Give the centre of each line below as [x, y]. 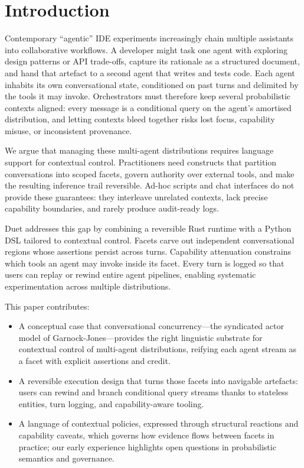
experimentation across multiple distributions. [88, 286]
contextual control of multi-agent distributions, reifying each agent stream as [158, 349]
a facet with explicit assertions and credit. [94, 360]
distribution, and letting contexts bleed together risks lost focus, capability [140, 119]
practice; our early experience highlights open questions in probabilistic [147, 446]
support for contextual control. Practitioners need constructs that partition [141, 162]
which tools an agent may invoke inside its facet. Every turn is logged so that [145, 263]
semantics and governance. [66, 458]
